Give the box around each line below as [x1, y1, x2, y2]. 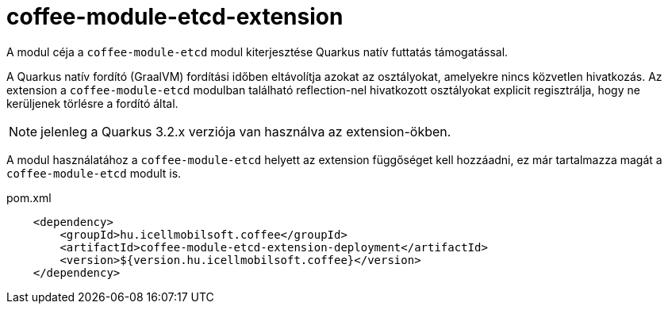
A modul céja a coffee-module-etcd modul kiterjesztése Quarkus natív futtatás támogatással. [6, 44, 509, 59]
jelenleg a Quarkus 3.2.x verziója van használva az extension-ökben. [40, 123, 451, 140]
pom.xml [6, 190, 52, 205]
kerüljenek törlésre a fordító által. [6, 96, 179, 110]
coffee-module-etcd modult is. [6, 166, 182, 180]
